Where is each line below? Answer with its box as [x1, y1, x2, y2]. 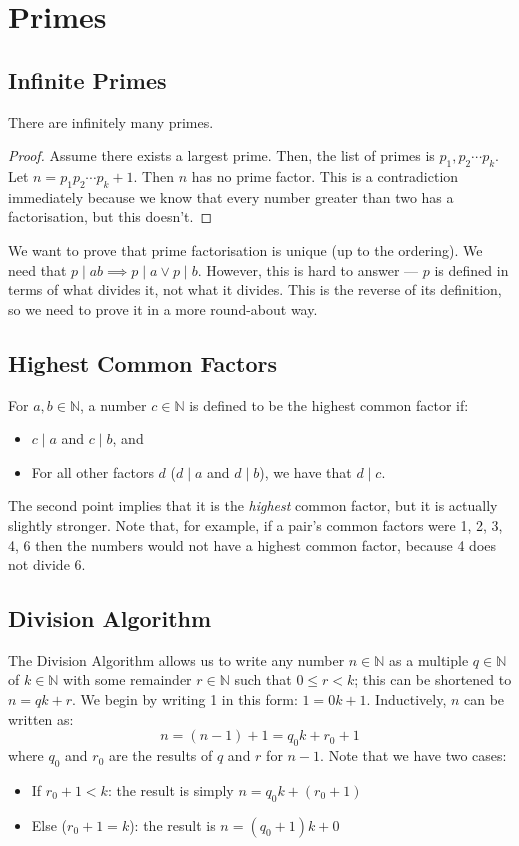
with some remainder [63, 669, 192, 690]
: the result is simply [107, 779, 234, 800]
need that [8, 259, 67, 280]
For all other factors [31, 461, 154, 482]
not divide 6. [8, 554, 86, 575]
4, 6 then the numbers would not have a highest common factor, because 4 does [8, 534, 497, 555]
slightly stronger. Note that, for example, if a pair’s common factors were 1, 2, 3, [8, 514, 503, 535]
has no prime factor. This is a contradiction [191, 165, 459, 186]
